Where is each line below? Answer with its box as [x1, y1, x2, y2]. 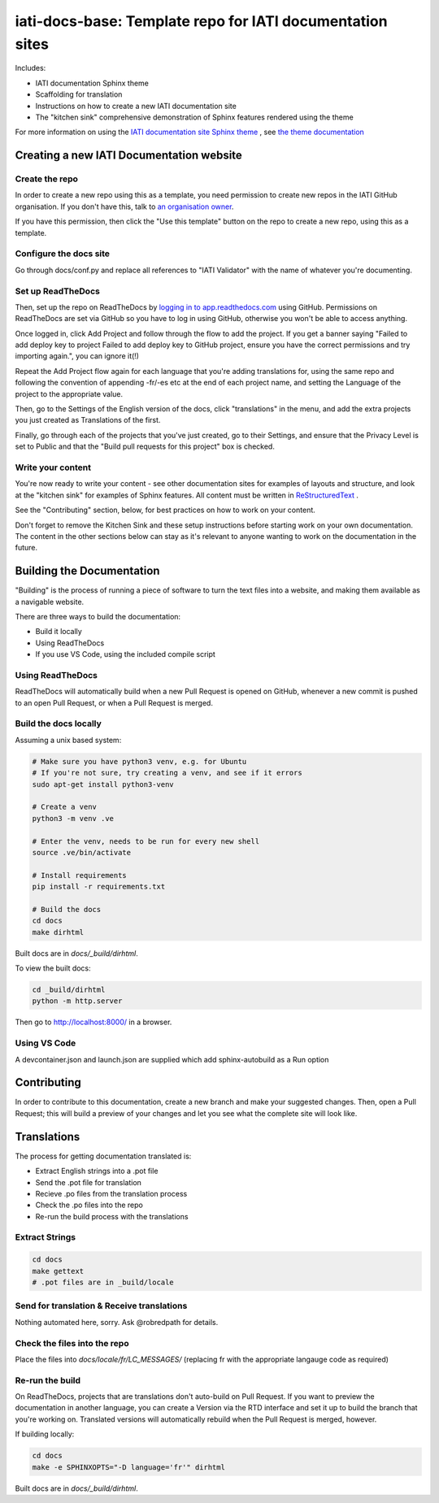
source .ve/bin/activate [32, 848, 132, 857]
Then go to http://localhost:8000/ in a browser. [15, 1017, 172, 1027]
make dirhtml [32, 927, 85, 936]
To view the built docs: [15, 963, 91, 973]
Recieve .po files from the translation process [35, 1188, 188, 1198]
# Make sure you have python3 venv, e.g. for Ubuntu [32, 757, 247, 766]
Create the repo [15, 173, 79, 185]
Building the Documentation [15, 564, 160, 578]
